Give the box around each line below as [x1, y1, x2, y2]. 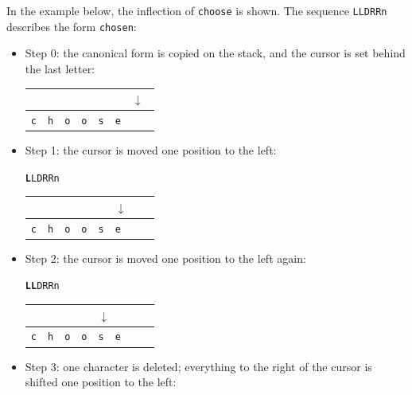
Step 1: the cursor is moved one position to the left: [25, 142, 277, 158]
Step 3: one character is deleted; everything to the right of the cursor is [25, 358, 372, 374]
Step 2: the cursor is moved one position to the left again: [25, 249, 306, 266]
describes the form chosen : [6, 18, 137, 34]
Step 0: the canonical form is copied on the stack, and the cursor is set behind [25, 45, 406, 61]
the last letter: [25, 60, 95, 76]
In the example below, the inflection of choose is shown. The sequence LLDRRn [6, 2, 387, 18]
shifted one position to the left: [25, 373, 177, 390]
